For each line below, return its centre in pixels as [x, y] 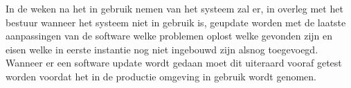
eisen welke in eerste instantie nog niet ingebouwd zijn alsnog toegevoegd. [162, 49]
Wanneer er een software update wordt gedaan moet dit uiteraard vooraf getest [174, 63]
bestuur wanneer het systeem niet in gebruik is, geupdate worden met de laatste [176, 22]
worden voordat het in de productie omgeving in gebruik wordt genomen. [161, 76]
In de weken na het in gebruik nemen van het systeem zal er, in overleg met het [174, 8]
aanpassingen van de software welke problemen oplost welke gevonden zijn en [169, 36]
